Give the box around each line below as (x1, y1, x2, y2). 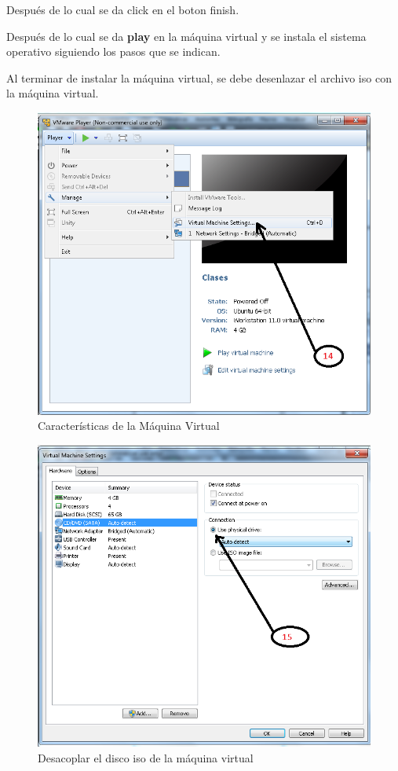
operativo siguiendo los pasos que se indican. (6, 43, 221, 60)
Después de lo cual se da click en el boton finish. (6, 2, 239, 17)
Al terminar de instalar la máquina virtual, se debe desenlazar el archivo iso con (6, 69, 392, 86)
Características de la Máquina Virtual (38, 417, 220, 434)
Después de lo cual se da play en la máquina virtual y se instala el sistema (6, 28, 367, 44)
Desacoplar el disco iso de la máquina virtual (38, 749, 254, 765)
